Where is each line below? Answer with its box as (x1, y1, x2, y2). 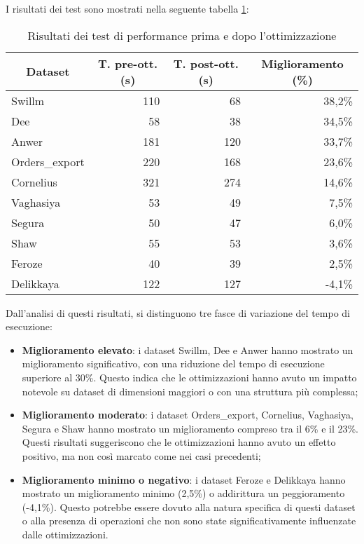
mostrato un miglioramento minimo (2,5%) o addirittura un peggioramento (22, 486, 345, 501)
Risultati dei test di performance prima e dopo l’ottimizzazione (27, 27, 337, 43)
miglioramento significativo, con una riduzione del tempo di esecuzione (22, 356, 325, 371)
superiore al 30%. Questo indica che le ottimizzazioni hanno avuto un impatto (22, 369, 357, 384)
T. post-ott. (173, 55, 239, 72)
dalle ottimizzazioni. (22, 526, 108, 541)
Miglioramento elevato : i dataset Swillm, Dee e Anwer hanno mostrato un (22, 342, 353, 357)
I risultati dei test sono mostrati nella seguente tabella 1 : (6, 1, 249, 15)
